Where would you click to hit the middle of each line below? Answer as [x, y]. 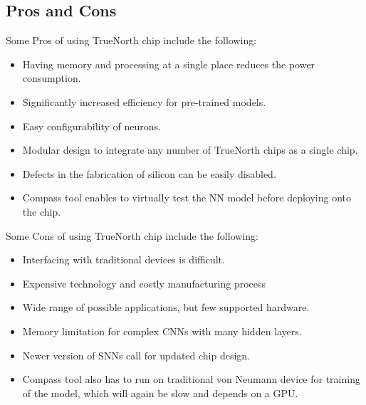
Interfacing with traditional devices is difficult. [124, 259]
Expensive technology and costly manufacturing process [144, 283]
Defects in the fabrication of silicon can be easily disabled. [149, 173]
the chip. [42, 211]
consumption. [52, 78]
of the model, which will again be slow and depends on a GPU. [160, 393]
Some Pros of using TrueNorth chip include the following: [131, 40]
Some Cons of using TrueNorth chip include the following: [132, 235]
